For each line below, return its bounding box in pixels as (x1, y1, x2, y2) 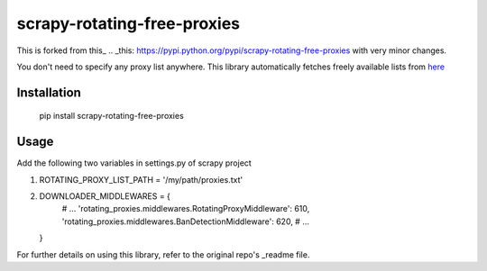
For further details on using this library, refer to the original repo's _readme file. (16, 248, 310, 260)
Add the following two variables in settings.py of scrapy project (16, 158, 252, 168)
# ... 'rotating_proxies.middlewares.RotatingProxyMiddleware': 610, (61, 203, 310, 214)
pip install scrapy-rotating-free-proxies (39, 111, 184, 122)
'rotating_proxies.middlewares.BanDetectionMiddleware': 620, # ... (61, 216, 310, 227)
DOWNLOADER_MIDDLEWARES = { (39, 191, 171, 202)
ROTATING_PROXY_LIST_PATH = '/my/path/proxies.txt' (39, 174, 243, 185)
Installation (16, 85, 81, 100)
